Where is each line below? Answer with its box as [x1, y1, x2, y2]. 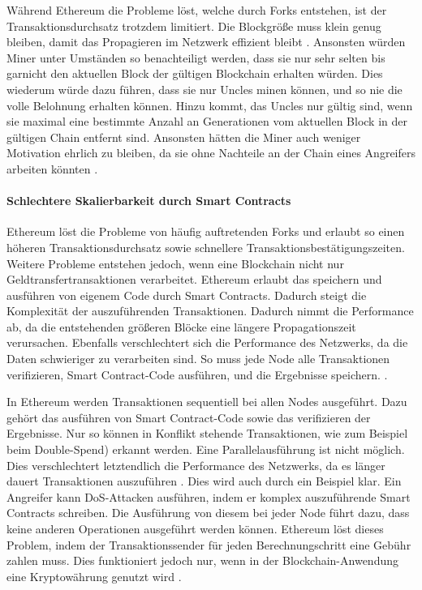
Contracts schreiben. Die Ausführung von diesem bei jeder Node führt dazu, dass [6, 504, 410, 521]
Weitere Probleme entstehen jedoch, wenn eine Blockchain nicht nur [6, 254, 344, 271]
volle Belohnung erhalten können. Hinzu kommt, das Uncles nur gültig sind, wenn [6, 96, 413, 113]
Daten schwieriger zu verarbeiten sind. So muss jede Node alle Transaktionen [6, 350, 390, 367]
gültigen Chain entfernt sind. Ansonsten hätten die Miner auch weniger [6, 128, 361, 145]
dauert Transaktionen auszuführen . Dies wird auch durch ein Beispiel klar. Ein [6, 472, 402, 490]
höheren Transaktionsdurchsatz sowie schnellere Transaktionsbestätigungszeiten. [6, 238, 405, 255]
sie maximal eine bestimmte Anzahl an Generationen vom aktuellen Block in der [6, 113, 407, 130]
